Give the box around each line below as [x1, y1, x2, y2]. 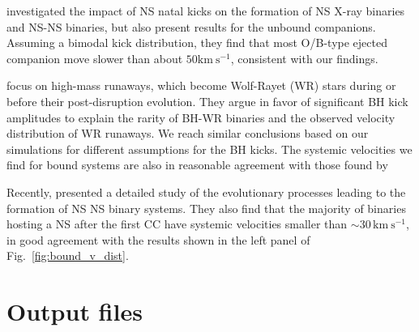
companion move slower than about [6, 49, 183, 66]
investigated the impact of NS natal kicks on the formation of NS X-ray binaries [6, 2, 405, 19]
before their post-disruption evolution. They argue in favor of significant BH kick [6, 92, 408, 109]
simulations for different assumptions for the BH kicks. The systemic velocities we [6, 140, 413, 157]
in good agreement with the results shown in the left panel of [6, 231, 310, 248]
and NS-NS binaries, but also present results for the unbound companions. [6, 18, 376, 35]
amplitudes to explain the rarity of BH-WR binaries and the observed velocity [6, 109, 395, 126]
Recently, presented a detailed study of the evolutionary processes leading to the [6, 183, 406, 200]
